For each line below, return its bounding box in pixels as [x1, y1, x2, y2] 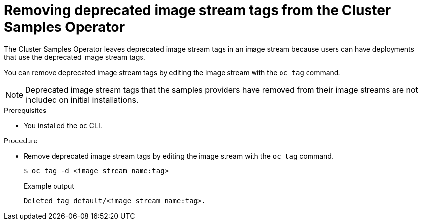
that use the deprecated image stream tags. [4, 53, 145, 61]
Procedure [4, 136, 38, 145]
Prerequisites [4, 106, 47, 114]
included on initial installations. [25, 94, 139, 105]
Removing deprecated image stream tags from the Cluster [4, 2, 391, 19]
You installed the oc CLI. [24, 121, 102, 130]
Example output [24, 181, 74, 190]
